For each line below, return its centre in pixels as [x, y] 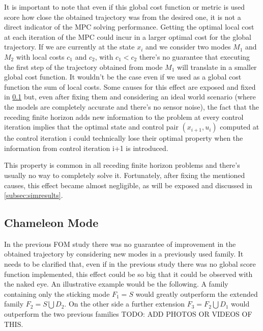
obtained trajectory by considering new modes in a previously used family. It [124, 254]
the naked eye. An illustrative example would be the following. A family [116, 284]
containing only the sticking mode [57, 294]
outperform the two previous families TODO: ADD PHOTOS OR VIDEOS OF [128, 314]
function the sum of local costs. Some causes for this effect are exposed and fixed [130, 86]
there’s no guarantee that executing [195, 56]
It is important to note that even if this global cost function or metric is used [124, 7]
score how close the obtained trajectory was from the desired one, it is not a [123, 17]
